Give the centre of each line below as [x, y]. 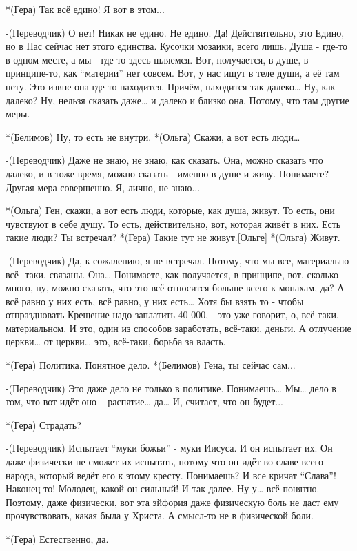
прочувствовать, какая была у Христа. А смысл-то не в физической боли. [160, 515]
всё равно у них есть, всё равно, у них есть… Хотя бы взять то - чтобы [155, 301]
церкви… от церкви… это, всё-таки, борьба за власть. [116, 341]
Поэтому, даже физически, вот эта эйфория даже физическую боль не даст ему [172, 502]
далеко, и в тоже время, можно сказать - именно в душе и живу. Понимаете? [167, 173]
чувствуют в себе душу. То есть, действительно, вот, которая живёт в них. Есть [173, 223]
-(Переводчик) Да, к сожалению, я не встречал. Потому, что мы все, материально [177, 260]
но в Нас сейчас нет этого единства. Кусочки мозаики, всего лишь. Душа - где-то [176, 46]
